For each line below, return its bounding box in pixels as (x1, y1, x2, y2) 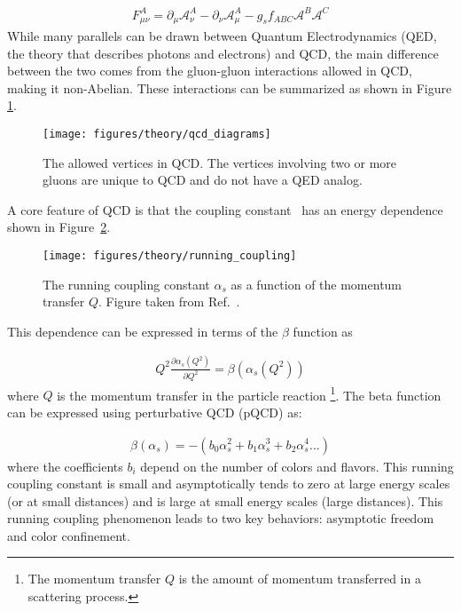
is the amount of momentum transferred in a (178, 569, 421, 588)
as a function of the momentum (230, 274, 402, 293)
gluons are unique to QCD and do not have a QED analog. (43, 171, 363, 189)
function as (293, 321, 353, 340)
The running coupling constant (43, 274, 210, 293)
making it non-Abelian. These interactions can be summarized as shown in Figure (7, 78, 452, 97)
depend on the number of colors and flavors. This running (140, 456, 454, 475)
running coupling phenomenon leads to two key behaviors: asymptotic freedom (7, 509, 434, 528)
